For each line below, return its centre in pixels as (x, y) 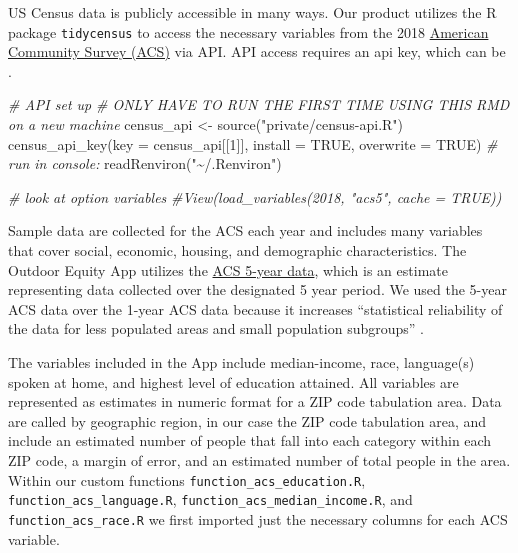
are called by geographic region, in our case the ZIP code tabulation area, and (247, 420)
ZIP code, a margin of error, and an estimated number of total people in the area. (259, 459)
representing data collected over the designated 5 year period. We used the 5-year (257, 289)
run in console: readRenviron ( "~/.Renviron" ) (145, 163)
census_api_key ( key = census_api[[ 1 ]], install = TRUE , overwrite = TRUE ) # (253, 143)
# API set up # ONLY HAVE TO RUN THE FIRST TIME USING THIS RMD (259, 104)
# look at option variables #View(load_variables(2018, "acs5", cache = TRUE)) (255, 196)
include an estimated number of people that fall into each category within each (250, 440)
